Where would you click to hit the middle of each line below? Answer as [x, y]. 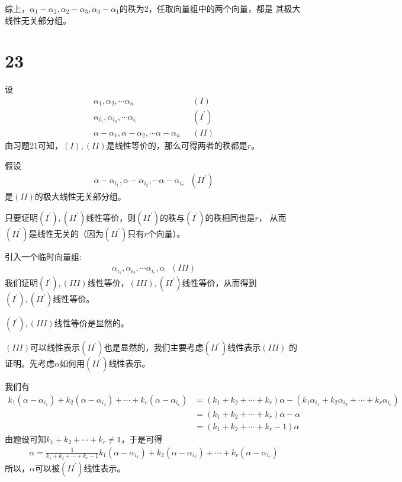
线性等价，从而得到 [219, 283]
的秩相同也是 [230, 217]
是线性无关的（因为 [66, 233]
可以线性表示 [55, 347]
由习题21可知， [34, 145]
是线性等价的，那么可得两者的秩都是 [177, 145]
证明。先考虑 [30, 363]
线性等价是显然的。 [91, 323]
